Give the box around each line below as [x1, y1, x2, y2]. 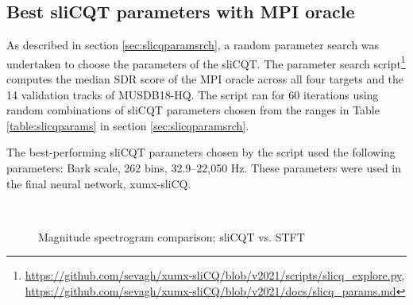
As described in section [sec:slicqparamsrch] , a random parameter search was [6, 37, 380, 53]
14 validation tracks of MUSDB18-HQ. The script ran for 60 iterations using [6, 86, 379, 102]
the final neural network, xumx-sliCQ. [6, 175, 191, 191]
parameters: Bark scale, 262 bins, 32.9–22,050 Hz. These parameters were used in [6, 160, 402, 176]
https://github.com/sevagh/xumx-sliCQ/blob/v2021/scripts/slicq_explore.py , [25, 267, 405, 284]
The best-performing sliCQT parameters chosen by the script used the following [6, 144, 396, 160]
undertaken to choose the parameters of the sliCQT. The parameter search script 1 [6, 52, 406, 71]
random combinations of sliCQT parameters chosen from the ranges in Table [6, 102, 380, 118]
